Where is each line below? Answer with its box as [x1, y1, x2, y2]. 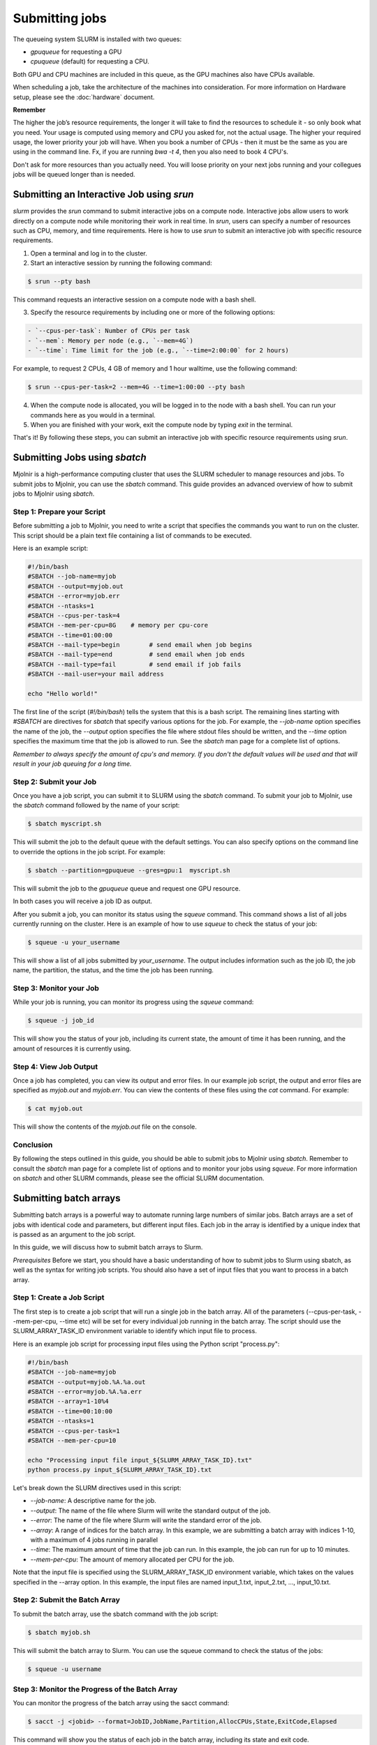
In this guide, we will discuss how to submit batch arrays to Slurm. [13, 1243, 203, 1252]
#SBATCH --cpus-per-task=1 [27, 1427, 120, 1434]
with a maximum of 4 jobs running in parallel [30, 1536, 158, 1544]
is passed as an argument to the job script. [13, 1230, 136, 1238]
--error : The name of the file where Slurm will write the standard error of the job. [30, 1516, 262, 1524]
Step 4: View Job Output [13, 1062, 98, 1071]
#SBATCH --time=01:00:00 [27, 631, 113, 639]
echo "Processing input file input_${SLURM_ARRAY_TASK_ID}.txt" [27, 1456, 253, 1464]
